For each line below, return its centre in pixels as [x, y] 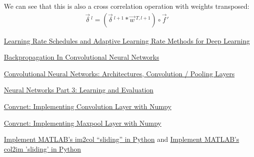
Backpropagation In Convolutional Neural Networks [82, 57]
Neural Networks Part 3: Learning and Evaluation [79, 90]
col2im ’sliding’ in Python [42, 148]
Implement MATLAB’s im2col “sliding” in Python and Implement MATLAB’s [122, 139]
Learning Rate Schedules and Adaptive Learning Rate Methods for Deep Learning [127, 40]
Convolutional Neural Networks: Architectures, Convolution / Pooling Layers [119, 73]
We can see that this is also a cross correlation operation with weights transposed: [127, 6]
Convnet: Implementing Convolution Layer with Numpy [88, 106]
